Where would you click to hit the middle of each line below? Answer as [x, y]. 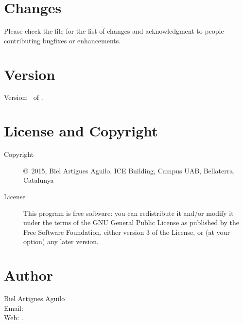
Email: [14, 308]
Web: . [14, 317]
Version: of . [24, 97]
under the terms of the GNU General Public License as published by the [131, 222]
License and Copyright [81, 131]
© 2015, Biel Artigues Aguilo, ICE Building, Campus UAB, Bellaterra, [129, 170]
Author [29, 275]
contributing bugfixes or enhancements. [62, 40]
